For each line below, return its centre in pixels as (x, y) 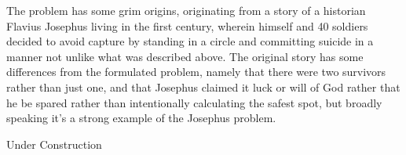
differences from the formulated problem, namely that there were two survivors (196, 72)
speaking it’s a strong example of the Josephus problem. (141, 118)
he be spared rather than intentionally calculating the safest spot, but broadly (194, 102)
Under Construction (54, 144)
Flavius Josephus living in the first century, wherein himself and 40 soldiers (187, 25)
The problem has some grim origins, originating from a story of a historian (186, 10)
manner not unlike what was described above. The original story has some (185, 56)
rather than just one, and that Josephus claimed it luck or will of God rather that (203, 87)
